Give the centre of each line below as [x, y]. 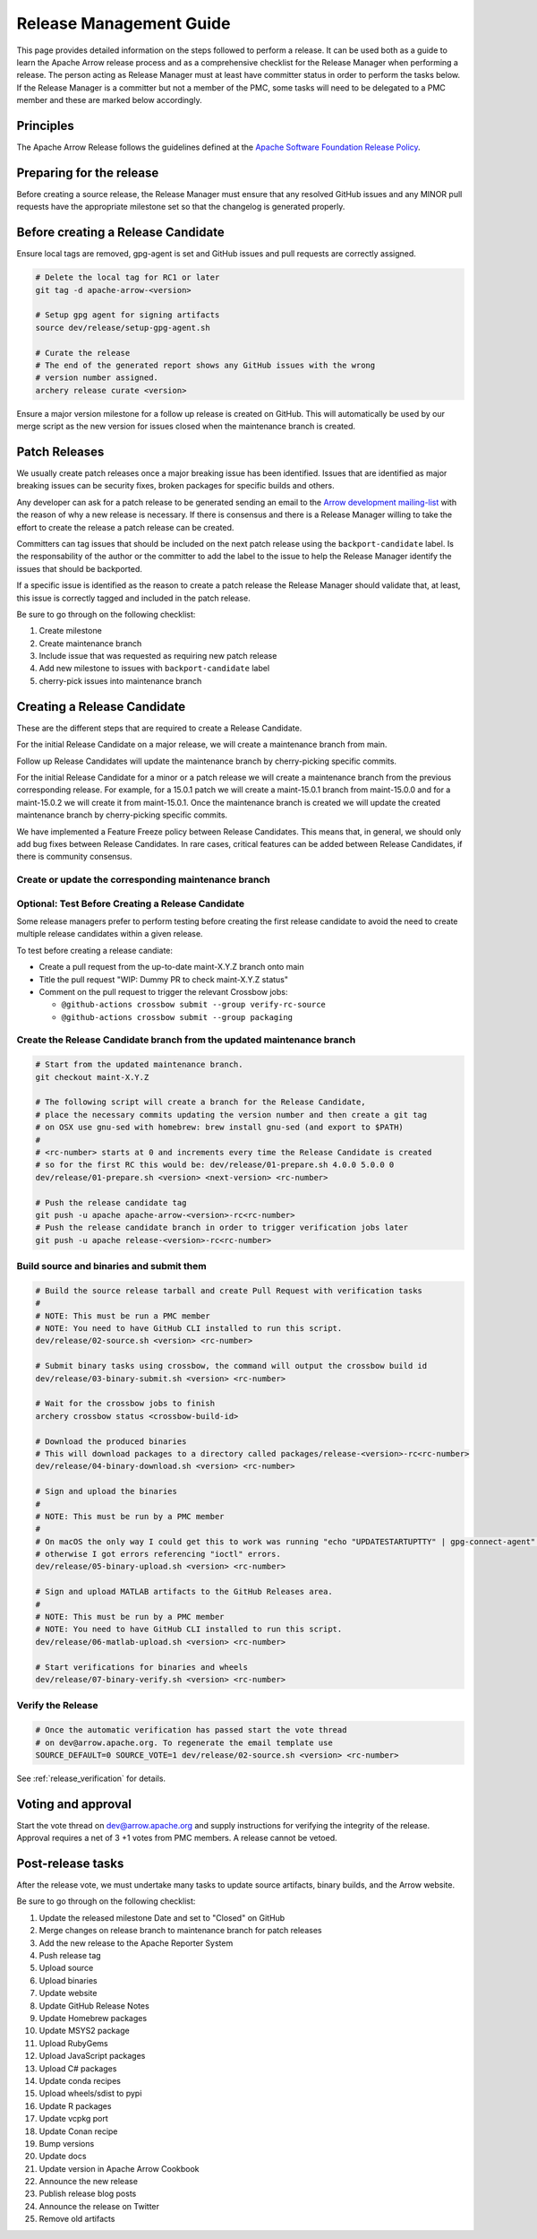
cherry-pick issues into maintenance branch [120, 680]
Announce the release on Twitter [99, 2206]
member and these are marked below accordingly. [109, 100]
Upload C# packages [78, 2068]
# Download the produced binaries [111, 1441]
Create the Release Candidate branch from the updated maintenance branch [186, 1040]
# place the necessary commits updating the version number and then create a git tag [231, 1115]
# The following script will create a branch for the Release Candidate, [200, 1102]
